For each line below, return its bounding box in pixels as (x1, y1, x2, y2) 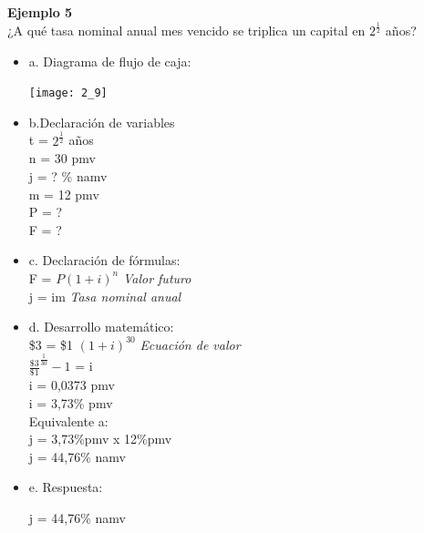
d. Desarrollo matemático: (28, 317, 174, 336)
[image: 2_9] (28, 87, 108, 100)
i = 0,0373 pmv (28, 375, 115, 395)
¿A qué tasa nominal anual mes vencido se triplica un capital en (7, 20, 366, 39)
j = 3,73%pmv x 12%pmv (28, 429, 172, 448)
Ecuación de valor (140, 334, 241, 354)
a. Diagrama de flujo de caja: (28, 51, 191, 70)
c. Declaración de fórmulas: (28, 251, 181, 270)
